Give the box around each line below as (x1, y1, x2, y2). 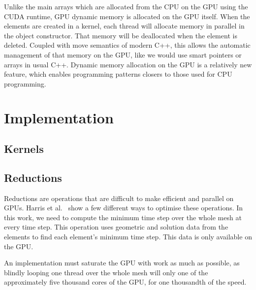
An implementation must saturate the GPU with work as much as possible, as (4, 258, 240, 268)
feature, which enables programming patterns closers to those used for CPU (4, 69, 232, 79)
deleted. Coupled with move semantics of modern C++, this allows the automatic (4, 40, 251, 50)
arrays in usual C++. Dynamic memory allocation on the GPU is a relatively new (4, 59, 252, 69)
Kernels (4, 141, 44, 156)
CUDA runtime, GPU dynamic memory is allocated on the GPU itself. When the (4, 11, 250, 21)
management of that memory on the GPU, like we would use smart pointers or (4, 49, 242, 59)
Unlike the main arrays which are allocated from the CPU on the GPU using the (4, 1, 248, 11)
